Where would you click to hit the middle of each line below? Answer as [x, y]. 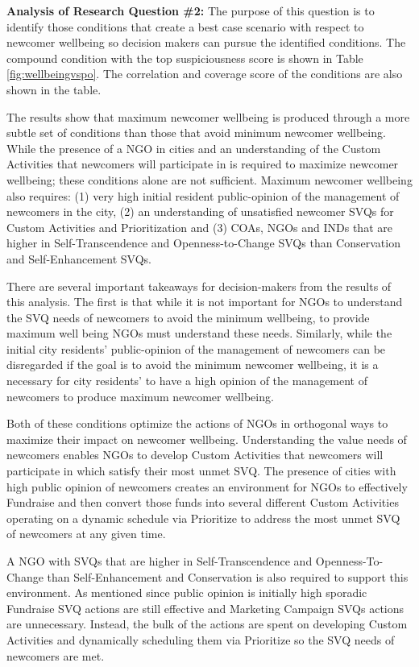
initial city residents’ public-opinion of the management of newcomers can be [196, 348]
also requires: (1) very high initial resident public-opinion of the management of [203, 195]
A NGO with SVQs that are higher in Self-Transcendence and [160, 561]
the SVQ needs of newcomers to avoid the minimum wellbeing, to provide [188, 317]
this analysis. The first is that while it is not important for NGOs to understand [205, 302]
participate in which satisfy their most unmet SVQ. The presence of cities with [201, 471]
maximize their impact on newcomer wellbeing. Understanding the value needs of [207, 439]
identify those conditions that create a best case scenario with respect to [185, 26]
